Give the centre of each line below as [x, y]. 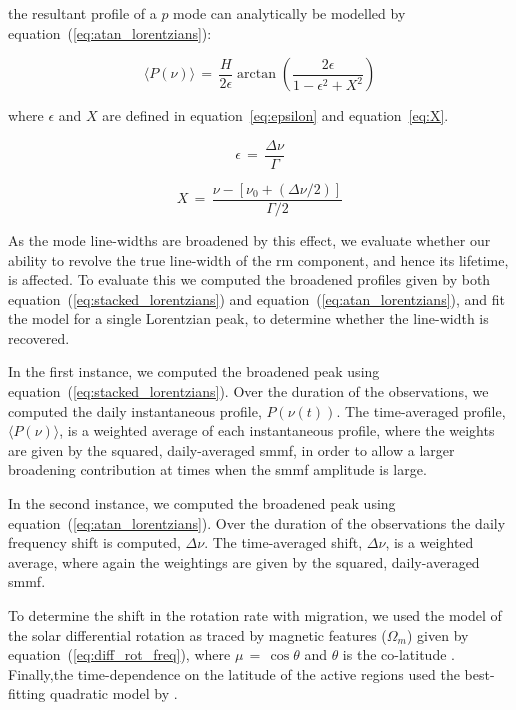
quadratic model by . [114, 693]
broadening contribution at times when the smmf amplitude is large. [217, 469]
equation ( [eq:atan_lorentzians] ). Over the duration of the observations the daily [257, 522]
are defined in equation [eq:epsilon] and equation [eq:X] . [275, 115]
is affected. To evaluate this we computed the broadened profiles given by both [249, 279]
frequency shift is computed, [94, 542]
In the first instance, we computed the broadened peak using [194, 371]
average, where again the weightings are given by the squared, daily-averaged [244, 561]
